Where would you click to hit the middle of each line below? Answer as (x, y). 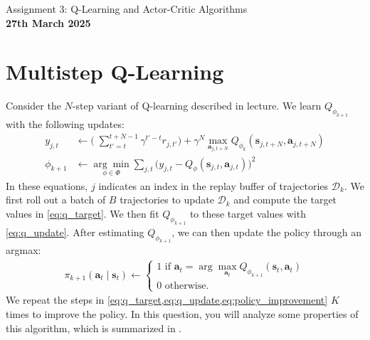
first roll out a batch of (56, 200)
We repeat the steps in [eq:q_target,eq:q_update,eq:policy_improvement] (167, 300)
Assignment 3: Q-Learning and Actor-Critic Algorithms (127, 9)
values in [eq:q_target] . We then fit (83, 213)
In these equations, (47, 185)
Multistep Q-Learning (115, 71)
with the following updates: (65, 124)
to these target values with (248, 213)
